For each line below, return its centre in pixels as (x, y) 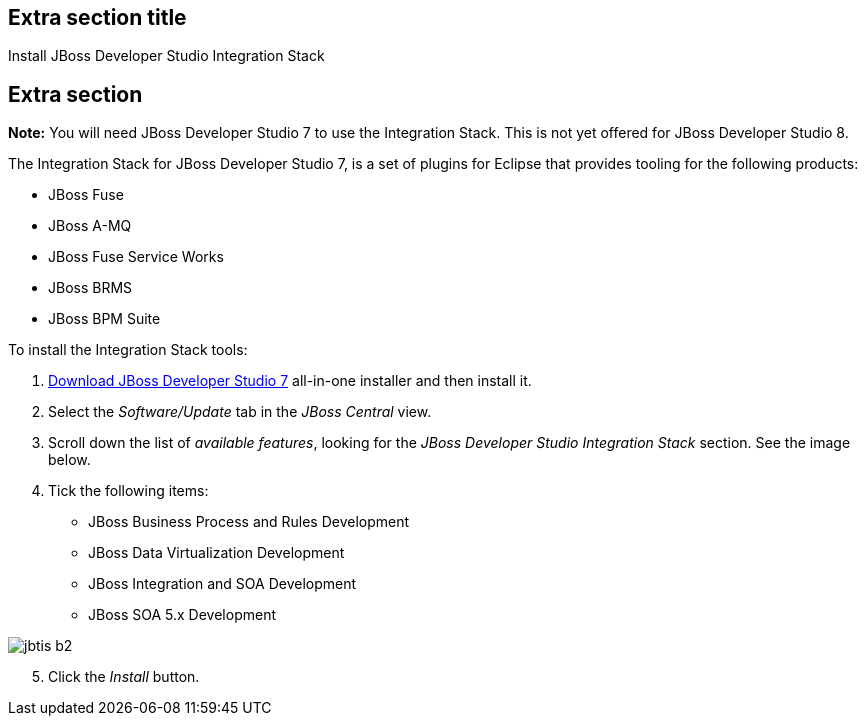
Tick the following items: (128, 491)
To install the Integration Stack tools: (128, 350)
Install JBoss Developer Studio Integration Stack (166, 56)
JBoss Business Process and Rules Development (249, 522)
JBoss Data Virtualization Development (216, 553)
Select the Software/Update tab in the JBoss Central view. (240, 412)
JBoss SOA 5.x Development (182, 615)
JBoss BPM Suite (104, 319)
